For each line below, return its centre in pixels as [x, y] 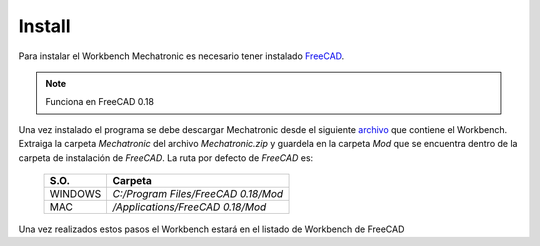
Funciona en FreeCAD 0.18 [100, 102]
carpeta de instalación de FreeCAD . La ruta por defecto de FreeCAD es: [166, 157]
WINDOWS [75, 193]
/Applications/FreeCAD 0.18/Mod [189, 207]
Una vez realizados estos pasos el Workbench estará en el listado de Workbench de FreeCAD [211, 229]
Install [44, 26]
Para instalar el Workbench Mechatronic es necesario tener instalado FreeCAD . [181, 56]
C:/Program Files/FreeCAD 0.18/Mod [198, 193]
